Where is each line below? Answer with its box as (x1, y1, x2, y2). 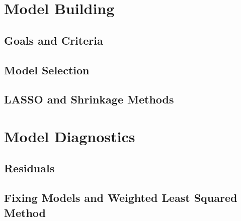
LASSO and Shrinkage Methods (4, 91, 174, 107)
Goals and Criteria (4, 32, 103, 48)
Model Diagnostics (4, 126, 135, 146)
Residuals (4, 160, 55, 176)
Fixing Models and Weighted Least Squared (4, 190, 237, 205)
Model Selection (4, 62, 90, 77)
